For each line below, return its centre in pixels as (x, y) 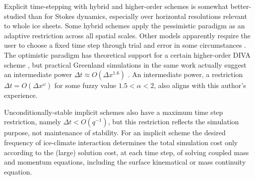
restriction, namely (32, 122)
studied (15, 16)
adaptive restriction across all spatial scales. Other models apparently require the (127, 35)
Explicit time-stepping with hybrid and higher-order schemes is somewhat (116, 6)
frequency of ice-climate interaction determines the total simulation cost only (121, 142)
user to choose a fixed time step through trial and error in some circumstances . (125, 45)
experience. (21, 95)
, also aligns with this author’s (200, 85)
